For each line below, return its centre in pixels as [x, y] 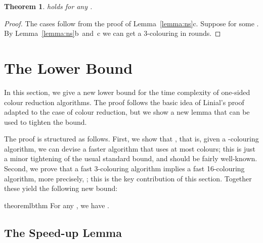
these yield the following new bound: [61, 188]
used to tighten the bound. [46, 121]
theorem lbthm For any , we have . [57, 205]
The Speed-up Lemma [63, 232]
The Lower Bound [69, 67]
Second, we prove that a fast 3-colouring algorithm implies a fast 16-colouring [124, 168]
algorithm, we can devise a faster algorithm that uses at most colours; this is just [130, 148]
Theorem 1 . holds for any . [48, 6]
